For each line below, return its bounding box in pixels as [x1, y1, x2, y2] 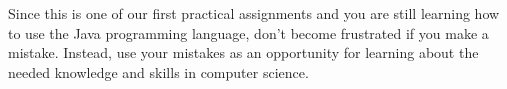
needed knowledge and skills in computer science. [8, 61, 309, 82]
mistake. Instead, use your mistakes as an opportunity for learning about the [8, 42, 479, 63]
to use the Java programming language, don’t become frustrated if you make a [8, 22, 489, 43]
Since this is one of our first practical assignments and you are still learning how [8, 3, 500, 23]
